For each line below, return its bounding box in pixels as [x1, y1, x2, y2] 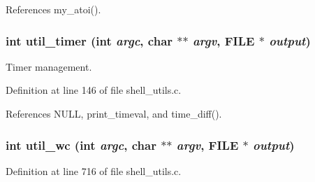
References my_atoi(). [6, 2, 101, 16]
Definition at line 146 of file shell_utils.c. [6, 83, 182, 97]
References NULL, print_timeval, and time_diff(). [6, 106, 222, 120]
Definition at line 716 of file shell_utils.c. [6, 163, 182, 178]
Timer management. [6, 59, 92, 73]
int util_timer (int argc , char [6, 31, 173, 49]
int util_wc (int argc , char [6, 136, 156, 153]
